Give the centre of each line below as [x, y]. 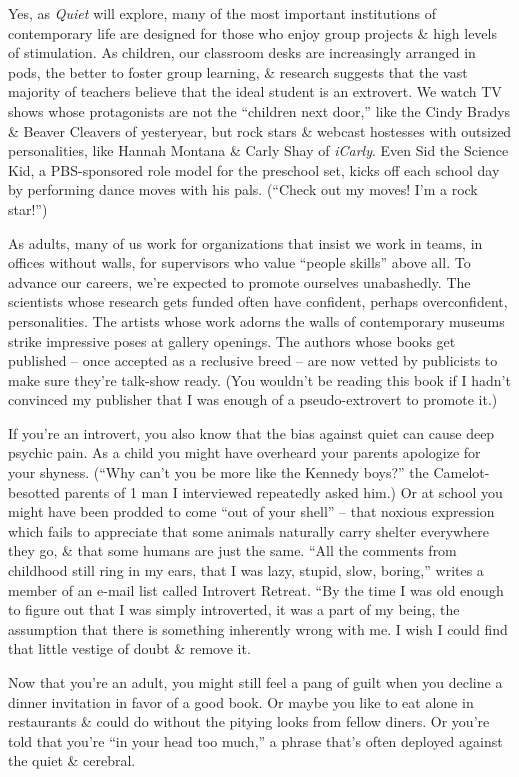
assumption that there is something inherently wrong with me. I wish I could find [258, 628]
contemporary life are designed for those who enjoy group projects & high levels [252, 32]
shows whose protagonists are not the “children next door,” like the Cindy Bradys [259, 110]
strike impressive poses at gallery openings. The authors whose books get [232, 340]
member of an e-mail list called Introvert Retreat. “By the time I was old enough [256, 589]
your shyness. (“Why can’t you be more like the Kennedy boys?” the [218, 472]
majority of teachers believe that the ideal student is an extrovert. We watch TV [255, 91]
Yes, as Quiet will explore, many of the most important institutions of [222, 13]
